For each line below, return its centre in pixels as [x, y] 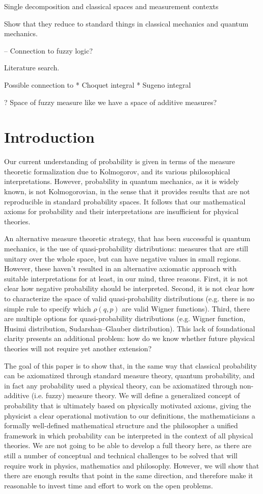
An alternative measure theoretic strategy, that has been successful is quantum [127, 238]
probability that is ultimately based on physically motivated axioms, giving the [128, 405]
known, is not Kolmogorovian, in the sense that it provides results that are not [127, 191]
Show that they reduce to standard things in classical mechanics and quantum [126, 23]
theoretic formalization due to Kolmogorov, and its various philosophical [117, 171]
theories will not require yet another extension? [78, 348]
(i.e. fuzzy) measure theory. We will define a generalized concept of [136, 395]
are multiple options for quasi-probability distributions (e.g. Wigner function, [125, 318]
